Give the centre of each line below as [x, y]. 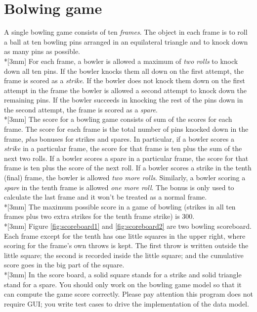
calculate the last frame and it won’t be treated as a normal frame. [106, 197]
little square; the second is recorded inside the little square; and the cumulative [124, 255]
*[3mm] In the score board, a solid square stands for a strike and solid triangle [123, 274]
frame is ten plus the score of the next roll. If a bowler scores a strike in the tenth [128, 168]
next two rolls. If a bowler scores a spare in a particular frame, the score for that [126, 158]
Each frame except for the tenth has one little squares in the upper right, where [125, 235]
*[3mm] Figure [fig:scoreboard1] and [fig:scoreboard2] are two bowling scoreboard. [128, 226]
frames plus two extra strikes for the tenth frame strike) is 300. [99, 216]
